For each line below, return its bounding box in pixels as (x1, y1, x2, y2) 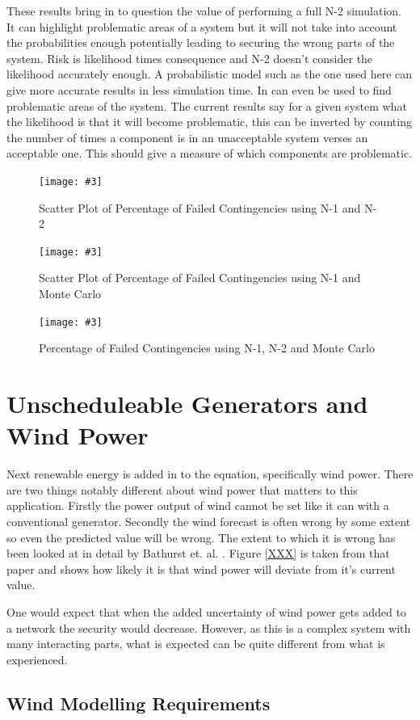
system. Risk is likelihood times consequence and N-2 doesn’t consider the (6, 49, 373, 66)
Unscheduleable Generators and (6, 387, 368, 420)
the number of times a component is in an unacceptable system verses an (6, 128, 368, 145)
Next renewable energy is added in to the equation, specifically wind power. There (6, 465, 414, 482)
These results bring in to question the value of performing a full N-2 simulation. (6, 2, 402, 19)
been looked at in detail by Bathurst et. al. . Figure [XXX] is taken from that (6, 545, 390, 562)
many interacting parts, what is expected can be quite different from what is (6, 635, 385, 652)
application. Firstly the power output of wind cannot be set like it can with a (6, 497, 389, 514)
